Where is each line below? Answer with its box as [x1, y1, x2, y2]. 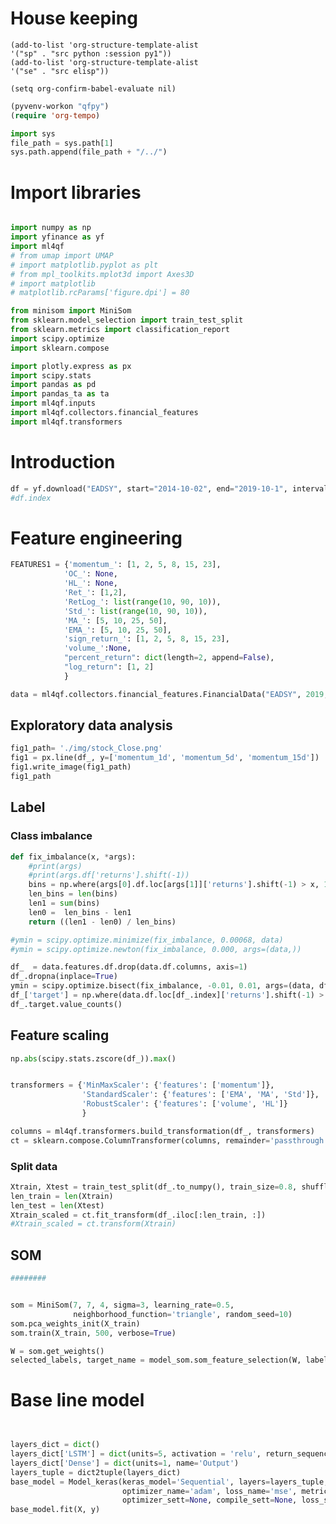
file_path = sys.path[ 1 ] [10, 138, 114, 148]
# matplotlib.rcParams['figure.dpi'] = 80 [10, 288, 190, 298]
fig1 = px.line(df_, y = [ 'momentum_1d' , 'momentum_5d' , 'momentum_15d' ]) [10, 753, 320, 763]
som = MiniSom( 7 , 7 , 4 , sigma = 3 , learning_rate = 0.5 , [10, 1300, 235, 1311]
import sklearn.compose [10, 343, 110, 353]
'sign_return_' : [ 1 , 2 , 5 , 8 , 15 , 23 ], [63, 634, 230, 644]
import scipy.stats [10, 370, 92, 381]
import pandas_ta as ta [10, 389, 110, 399]
